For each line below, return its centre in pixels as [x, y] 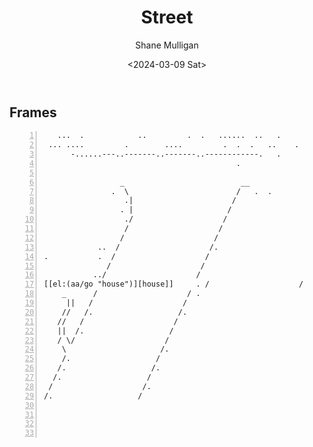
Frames [33, 112]
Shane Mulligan [167, 45]
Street [167, 17]
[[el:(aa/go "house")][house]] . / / [173, 284]
